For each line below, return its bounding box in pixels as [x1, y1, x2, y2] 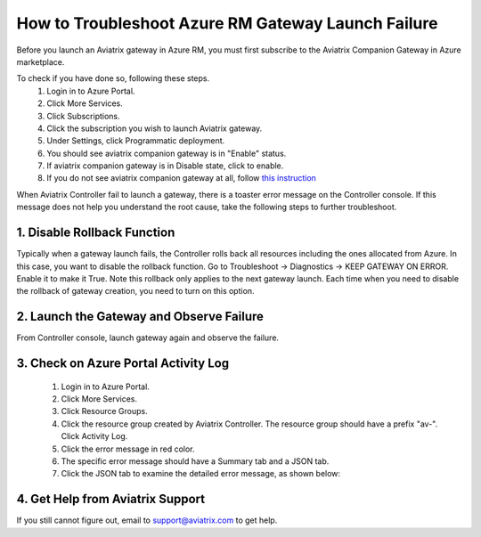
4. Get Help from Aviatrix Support [16, 492, 206, 507]
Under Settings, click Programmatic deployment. [46, 135, 225, 146]
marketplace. [16, 56, 65, 67]
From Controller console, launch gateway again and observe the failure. [16, 332, 280, 343]
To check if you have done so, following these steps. [16, 73, 210, 84]
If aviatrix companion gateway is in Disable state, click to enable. [46, 160, 284, 171]
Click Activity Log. [61, 431, 128, 442]
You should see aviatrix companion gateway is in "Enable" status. [46, 148, 287, 159]
